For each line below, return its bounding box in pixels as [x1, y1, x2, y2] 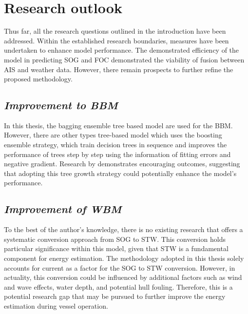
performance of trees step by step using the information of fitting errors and [4, 149, 231, 159]
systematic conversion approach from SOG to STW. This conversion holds [4, 234, 226, 244]
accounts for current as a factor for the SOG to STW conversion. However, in [4, 262, 235, 273]
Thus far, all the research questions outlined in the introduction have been [4, 26, 226, 36]
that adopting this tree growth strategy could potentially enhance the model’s [4, 168, 237, 178]
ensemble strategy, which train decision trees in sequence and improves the [4, 139, 227, 150]
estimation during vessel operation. [4, 301, 108, 311]
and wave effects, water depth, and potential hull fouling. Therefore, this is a [4, 281, 233, 292]
